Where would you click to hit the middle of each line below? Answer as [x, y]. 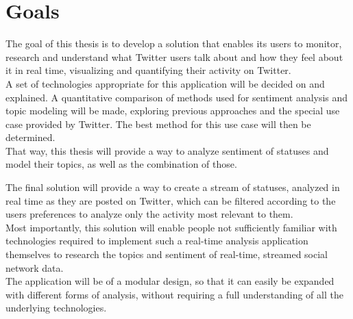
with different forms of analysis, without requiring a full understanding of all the [174, 294]
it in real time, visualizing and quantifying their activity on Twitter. [148, 70]
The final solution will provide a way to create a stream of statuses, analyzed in [173, 187]
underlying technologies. [56, 308]
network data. [35, 267]
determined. [31, 137]
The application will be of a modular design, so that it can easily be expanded [170, 281]
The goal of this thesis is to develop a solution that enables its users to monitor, [174, 43]
